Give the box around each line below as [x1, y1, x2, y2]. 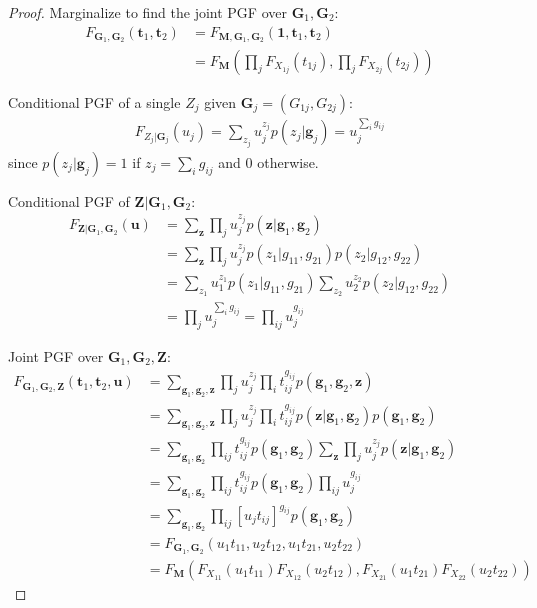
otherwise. [257, 151, 319, 172]
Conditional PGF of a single [8, 91, 181, 112]
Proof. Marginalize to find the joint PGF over [8, 2, 287, 22]
